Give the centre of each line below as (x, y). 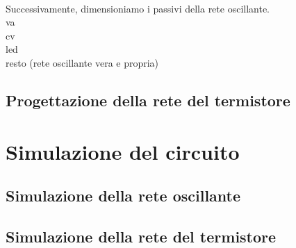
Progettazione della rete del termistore (148, 100)
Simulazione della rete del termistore (141, 236)
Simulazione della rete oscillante (123, 196)
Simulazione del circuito (123, 151)
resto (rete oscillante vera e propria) (82, 62)
